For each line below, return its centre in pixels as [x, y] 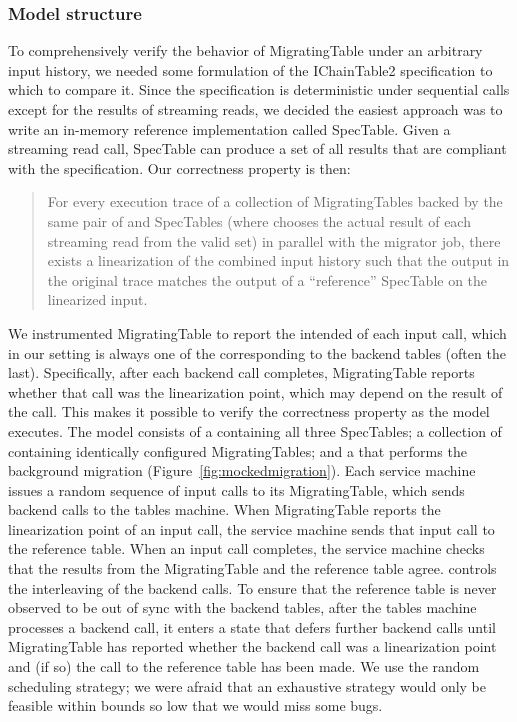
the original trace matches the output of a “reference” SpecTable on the [267, 279]
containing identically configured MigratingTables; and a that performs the [237, 450]
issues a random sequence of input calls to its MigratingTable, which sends [236, 489]
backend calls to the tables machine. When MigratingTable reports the [224, 509]
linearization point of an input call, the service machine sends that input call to [251, 528]
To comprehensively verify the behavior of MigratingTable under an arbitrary [245, 50]
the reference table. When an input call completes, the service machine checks [246, 548]
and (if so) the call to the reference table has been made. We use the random [244, 666]
